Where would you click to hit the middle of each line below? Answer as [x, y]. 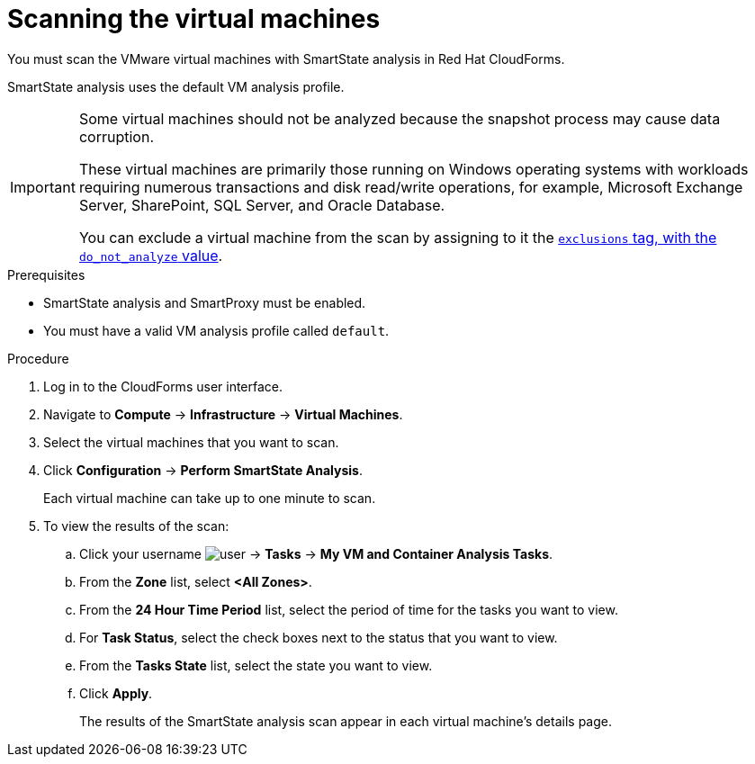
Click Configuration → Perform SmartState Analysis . [203, 470]
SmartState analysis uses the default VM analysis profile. [176, 86]
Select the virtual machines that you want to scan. [191, 442]
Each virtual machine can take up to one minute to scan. [210, 498]
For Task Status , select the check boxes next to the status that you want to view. [319, 637]
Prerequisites [46, 274]
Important [43, 187]
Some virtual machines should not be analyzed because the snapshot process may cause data [400, 118]
